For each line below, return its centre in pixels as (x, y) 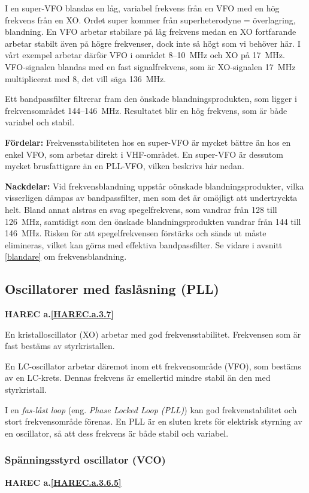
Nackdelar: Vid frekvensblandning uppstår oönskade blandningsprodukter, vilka (154, 186)
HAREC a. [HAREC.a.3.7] (60, 314)
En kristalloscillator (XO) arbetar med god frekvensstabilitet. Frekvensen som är (153, 334)
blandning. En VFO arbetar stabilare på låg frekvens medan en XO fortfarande (151, 31)
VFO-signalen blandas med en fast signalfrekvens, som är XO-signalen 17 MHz (150, 66)
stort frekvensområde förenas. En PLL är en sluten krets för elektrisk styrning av (154, 421)
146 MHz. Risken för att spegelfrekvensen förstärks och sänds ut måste (136, 233)
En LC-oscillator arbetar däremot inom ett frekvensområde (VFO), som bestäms (153, 366)
